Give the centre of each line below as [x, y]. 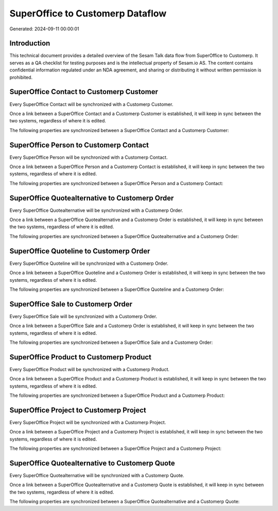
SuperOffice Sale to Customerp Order [71, 304]
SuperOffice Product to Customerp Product [81, 357]
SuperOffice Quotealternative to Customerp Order [92, 198]
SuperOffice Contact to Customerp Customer [84, 92]
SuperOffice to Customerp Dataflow [88, 13]
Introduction [30, 43]
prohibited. [21, 77]
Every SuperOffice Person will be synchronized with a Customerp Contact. [89, 157]
